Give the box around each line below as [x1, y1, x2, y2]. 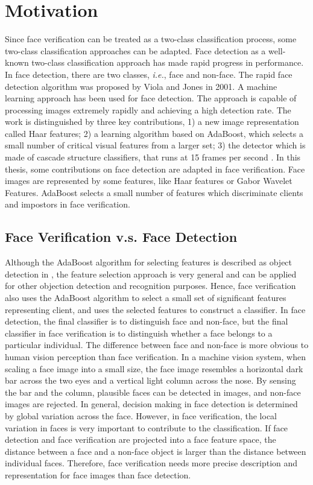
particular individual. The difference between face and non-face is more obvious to [5, 338, 309, 351]
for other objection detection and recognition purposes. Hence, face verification [5, 279, 296, 292]
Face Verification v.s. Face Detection [5, 227, 238, 246]
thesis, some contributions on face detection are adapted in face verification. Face [5, 162, 305, 175]
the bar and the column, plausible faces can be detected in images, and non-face [5, 385, 301, 398]
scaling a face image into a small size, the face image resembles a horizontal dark [5, 362, 303, 375]
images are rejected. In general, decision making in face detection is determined [5, 398, 298, 410]
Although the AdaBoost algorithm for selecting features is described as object [5, 256, 292, 268]
